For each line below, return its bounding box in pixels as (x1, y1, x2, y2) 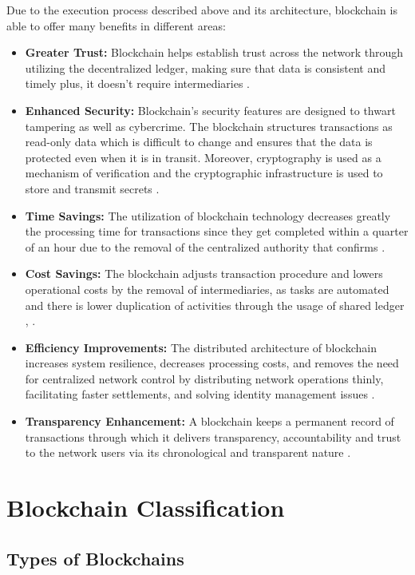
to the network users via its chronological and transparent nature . (25, 444, 351, 461)
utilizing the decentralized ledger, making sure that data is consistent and (25, 59, 385, 76)
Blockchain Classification (6, 491, 285, 524)
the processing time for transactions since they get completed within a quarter (25, 223, 409, 240)
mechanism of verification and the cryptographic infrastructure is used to (25, 165, 383, 181)
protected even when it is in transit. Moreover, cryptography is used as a (25, 149, 381, 165)
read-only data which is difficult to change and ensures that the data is (25, 133, 373, 150)
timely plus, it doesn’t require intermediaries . (25, 75, 250, 92)
